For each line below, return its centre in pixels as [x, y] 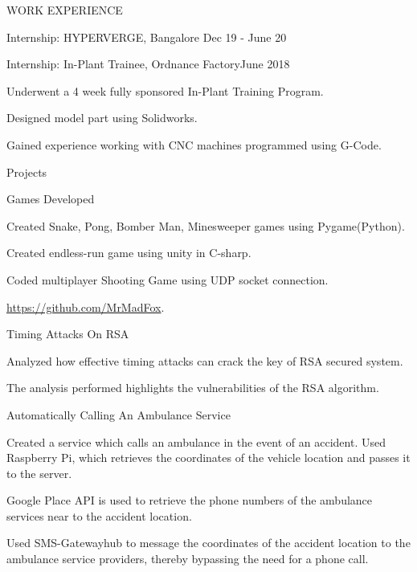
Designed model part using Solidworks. [102, 118]
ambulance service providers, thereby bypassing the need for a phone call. [188, 559]
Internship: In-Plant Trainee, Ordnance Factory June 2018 [148, 64]
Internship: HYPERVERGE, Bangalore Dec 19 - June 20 [147, 37]
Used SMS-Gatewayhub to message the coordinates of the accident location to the [208, 543]
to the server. [39, 473]
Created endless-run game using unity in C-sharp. [129, 253]
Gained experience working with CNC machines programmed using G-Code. [194, 144]
